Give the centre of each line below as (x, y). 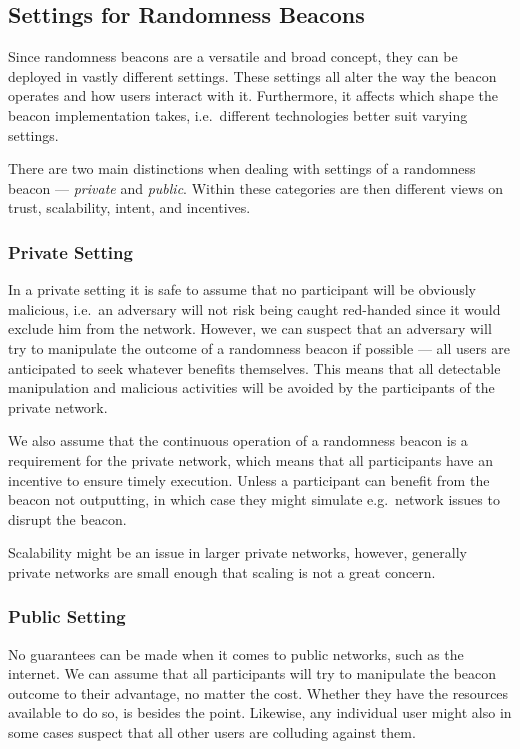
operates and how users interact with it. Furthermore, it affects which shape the (253, 95)
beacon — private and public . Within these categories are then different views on (256, 187)
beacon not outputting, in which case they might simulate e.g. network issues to (254, 499)
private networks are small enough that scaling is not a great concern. (222, 571)
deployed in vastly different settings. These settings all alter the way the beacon (252, 75)
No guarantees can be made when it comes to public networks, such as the (236, 653)
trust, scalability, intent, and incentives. (129, 207)
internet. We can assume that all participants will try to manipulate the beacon (252, 673)
